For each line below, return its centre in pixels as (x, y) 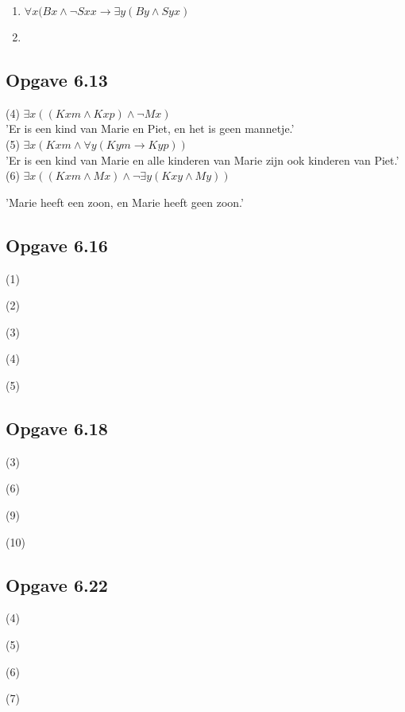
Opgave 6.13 (57, 79)
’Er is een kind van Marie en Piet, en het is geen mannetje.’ (150, 128)
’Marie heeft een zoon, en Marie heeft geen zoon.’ (125, 202)
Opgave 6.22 (57, 584)
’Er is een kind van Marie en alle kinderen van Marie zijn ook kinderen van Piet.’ (202, 160)
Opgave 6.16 (57, 245)
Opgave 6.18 (57, 428)
